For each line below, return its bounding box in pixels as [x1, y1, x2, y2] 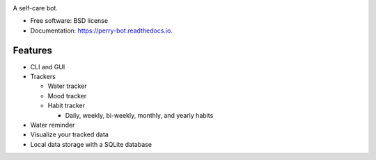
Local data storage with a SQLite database [30, 140, 152, 148]
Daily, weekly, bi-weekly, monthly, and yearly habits [65, 111, 214, 119]
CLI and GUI [30, 62, 65, 71]
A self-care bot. [13, 4, 58, 12]
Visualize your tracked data [30, 130, 109, 139]
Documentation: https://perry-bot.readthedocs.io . [30, 26, 173, 35]
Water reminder [30, 121, 75, 130]
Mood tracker [47, 91, 87, 100]
